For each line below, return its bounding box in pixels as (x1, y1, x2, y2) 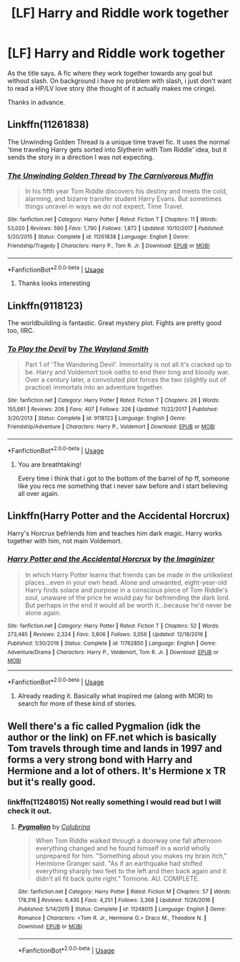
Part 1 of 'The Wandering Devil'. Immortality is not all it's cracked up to (24, 360, 232, 369)
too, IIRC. (7, 327, 34, 335)
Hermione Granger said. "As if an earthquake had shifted (35, 859, 203, 868)
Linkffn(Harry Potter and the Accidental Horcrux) (7, 510, 230, 522)
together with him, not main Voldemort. (7, 536, 123, 545)
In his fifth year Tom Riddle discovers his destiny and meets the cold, (24, 187, 228, 196)
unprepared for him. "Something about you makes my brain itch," (35, 851, 227, 860)
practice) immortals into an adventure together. (24, 383, 164, 392)
